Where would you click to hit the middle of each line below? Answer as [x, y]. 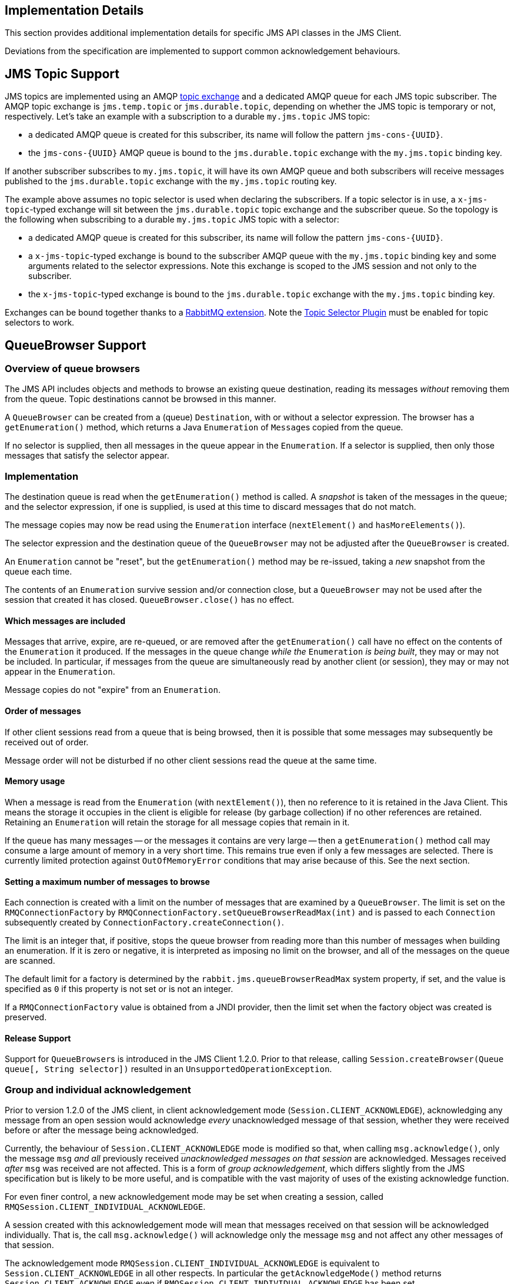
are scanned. [30, 961]
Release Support [38, 1038]
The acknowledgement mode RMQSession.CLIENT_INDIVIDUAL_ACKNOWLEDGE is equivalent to [192, 1263]
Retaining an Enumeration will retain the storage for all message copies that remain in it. [177, 822]
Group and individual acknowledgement [98, 1089]
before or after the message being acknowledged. [102, 1130]
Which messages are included [65, 621]
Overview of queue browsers [72, 369]
